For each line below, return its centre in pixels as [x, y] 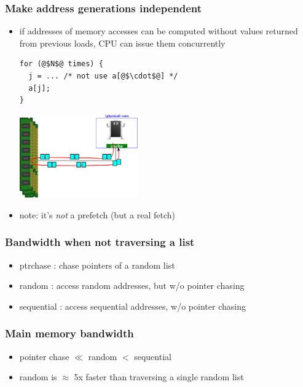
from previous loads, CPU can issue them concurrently [122, 43]
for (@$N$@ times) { [61, 64]
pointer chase [44, 356]
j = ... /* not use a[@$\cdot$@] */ [103, 76]
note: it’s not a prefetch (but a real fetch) [97, 214]
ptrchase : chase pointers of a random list [97, 265]
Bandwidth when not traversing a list [100, 242]
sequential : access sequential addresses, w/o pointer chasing [132, 306]
